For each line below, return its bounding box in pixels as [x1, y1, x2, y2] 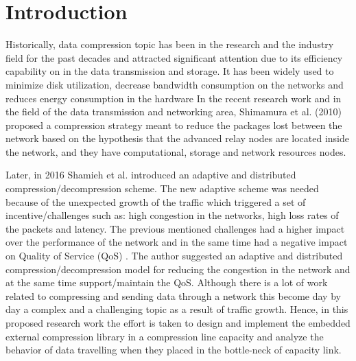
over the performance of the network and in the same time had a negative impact [5, 235, 348, 249]
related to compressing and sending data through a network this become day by [5, 288, 341, 303]
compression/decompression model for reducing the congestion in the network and [5, 261, 351, 276]
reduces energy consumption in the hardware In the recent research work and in [5, 91, 342, 105]
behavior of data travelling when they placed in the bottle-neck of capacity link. [5, 342, 342, 357]
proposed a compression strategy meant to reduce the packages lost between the [5, 117, 342, 132]
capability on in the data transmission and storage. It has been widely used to [5, 64, 334, 78]
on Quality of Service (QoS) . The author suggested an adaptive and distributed [5, 248, 343, 263]
